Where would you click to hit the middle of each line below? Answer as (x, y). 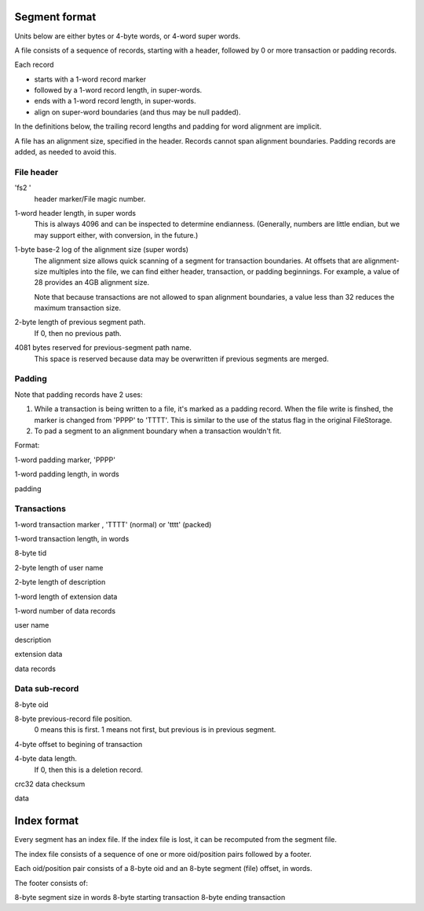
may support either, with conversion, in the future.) (116, 235)
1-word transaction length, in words (72, 539)
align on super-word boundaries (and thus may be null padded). (137, 112)
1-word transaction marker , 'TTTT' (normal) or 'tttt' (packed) (113, 524)
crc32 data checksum (50, 784)
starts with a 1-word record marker (90, 79)
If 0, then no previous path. (78, 333)
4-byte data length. (46, 759)
